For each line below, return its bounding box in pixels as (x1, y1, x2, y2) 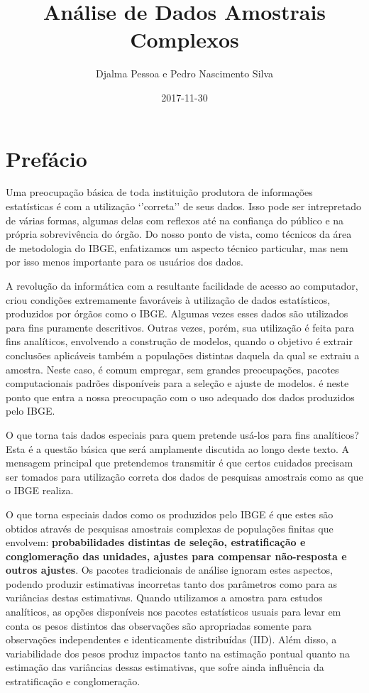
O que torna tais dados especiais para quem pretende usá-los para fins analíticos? (6, 427, 359, 442)
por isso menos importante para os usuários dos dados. (6, 254, 243, 269)
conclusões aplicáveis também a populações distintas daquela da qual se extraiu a (6, 347, 360, 362)
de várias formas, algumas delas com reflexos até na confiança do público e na (6, 212, 344, 227)
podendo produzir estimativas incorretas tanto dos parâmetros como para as (6, 576, 338, 591)
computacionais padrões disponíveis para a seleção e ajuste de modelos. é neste (6, 376, 349, 391)
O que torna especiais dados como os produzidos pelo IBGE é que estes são (6, 506, 334, 521)
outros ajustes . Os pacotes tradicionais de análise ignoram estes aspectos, (6, 562, 333, 577)
